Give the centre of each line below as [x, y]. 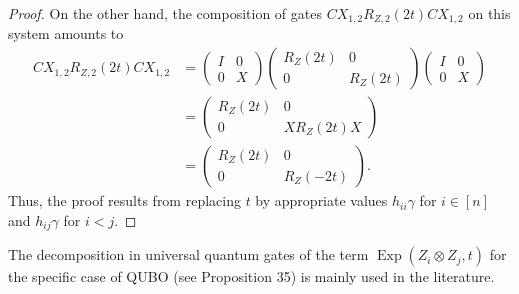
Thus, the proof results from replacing [124, 200]
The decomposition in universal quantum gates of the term [188, 254]
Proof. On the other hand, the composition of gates [165, 13]
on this [489, 13]
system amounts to [66, 33]
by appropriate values [321, 200]
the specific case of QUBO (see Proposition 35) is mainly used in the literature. [251, 276]
